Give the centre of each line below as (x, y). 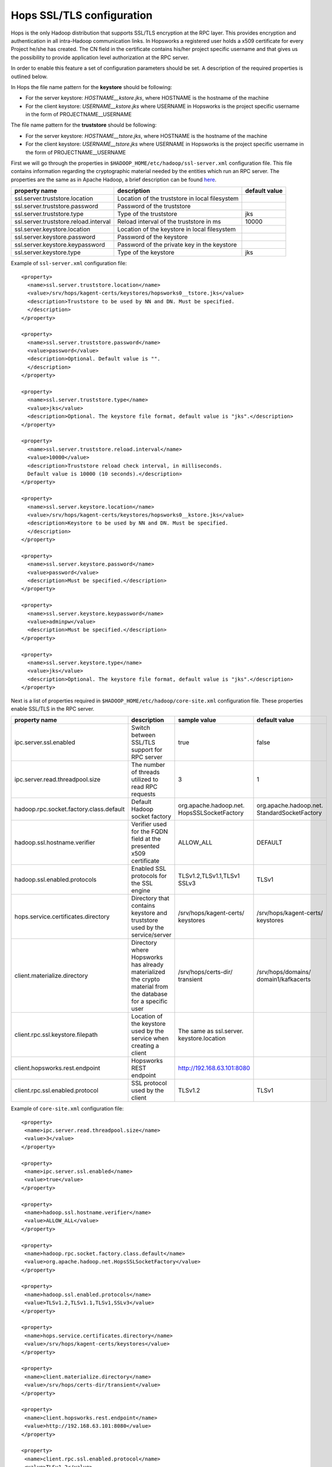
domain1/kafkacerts (284, 979)
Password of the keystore (153, 237)
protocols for (149, 876)
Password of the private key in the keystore (177, 245)
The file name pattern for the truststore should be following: (84, 125)
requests (143, 794)
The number (148, 765)
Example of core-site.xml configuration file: (67, 1108)
